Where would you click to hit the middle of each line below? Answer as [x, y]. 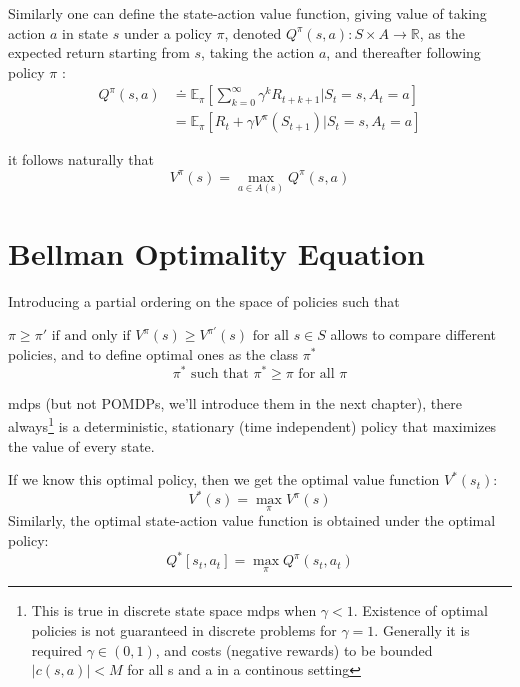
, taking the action [258, 52]
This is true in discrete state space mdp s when [174, 610]
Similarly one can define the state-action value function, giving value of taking [247, 13]
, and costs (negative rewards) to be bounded [294, 649]
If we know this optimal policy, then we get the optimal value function [224, 479]
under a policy [167, 32]
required [57, 649]
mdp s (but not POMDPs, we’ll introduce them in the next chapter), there [235, 402]
